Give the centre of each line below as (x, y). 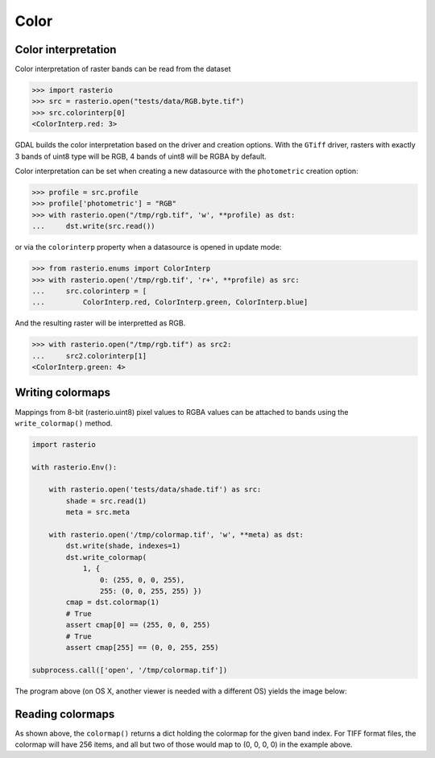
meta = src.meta (98, 512)
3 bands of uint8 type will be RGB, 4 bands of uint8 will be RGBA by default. (141, 156)
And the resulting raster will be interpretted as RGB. (100, 323)
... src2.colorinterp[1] (89, 356)
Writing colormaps (62, 393)
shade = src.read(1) (106, 501)
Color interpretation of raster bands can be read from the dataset (123, 69)
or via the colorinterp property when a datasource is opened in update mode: (148, 247)
